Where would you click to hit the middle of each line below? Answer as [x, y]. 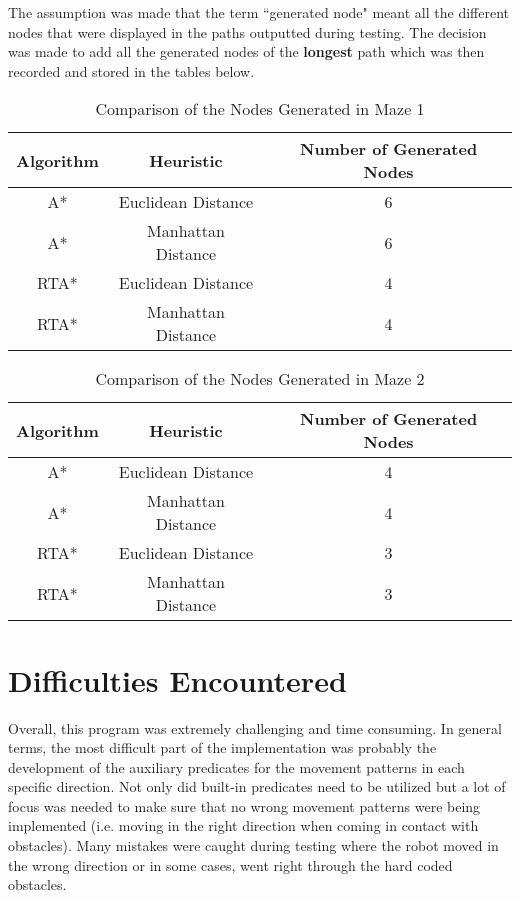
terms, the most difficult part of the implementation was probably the [222, 747]
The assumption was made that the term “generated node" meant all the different [258, 12]
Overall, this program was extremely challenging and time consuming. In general [255, 727]
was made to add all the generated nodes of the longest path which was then [246, 51]
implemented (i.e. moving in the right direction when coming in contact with [243, 825]
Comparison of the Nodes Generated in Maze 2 [260, 379]
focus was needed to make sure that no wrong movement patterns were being [244, 805]
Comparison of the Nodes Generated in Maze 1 [260, 109]
